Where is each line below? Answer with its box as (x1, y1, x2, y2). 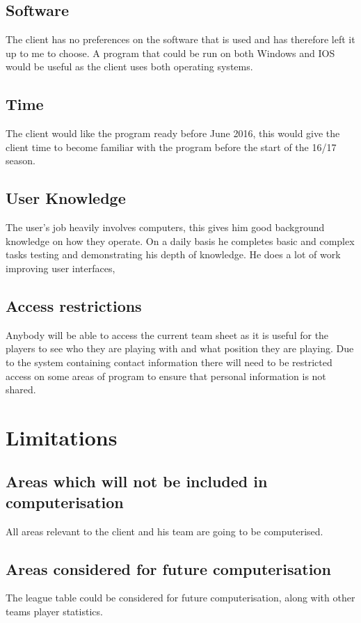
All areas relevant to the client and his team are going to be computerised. (6, 523, 323, 538)
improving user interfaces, (6, 260, 115, 275)
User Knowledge (6, 187, 126, 209)
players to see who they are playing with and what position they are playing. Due (6, 341, 354, 356)
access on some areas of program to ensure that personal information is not (6, 368, 326, 383)
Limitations (6, 423, 118, 451)
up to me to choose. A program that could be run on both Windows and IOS (6, 45, 335, 60)
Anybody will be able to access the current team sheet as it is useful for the (6, 327, 329, 342)
